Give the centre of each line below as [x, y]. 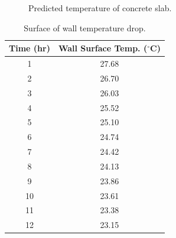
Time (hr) [30, 48]
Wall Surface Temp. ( [103, 48]
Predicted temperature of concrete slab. [100, 8]
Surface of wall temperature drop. [85, 27]
